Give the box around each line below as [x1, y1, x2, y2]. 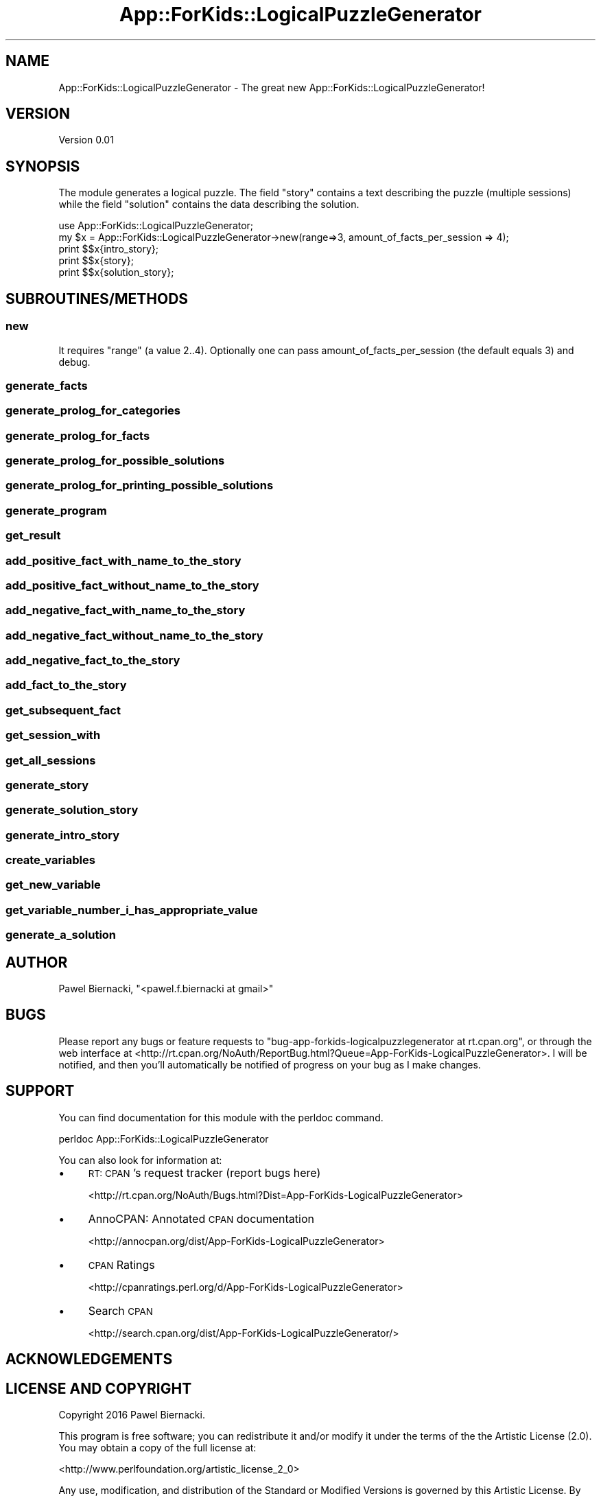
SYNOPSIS [5, 157, 80, 175]
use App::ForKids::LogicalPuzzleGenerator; [58, 220, 254, 232]
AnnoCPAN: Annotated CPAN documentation [88, 1211, 314, 1226]
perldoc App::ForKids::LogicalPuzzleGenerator [58, 1132, 269, 1145]
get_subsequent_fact [5, 703, 121, 717]
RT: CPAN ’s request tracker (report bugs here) [88, 1165, 321, 1180]
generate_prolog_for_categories [5, 404, 181, 418]
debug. [58, 355, 91, 368]
